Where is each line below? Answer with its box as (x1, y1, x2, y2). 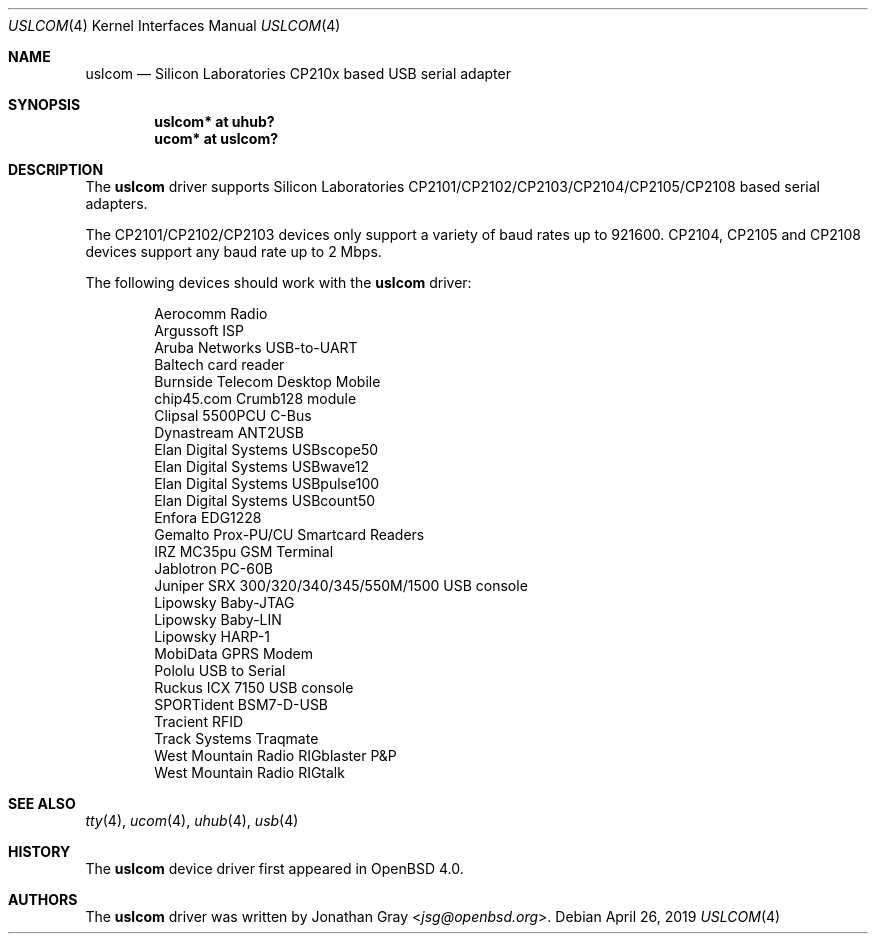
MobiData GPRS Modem (154, 645, 313, 662)
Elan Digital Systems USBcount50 (154, 492, 376, 509)
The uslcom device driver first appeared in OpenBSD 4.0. (85, 860, 464, 877)
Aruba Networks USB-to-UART (154, 339, 358, 356)
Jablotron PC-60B (154, 560, 273, 577)
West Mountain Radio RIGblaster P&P (154, 747, 397, 764)
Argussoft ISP (154, 322, 244, 339)
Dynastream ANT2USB (154, 424, 305, 441)
